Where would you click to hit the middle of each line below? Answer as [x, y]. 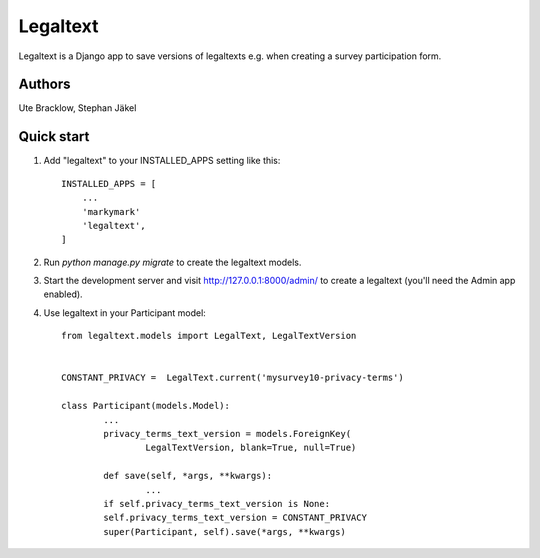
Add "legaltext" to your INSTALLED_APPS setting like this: [162, 161]
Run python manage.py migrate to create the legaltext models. [172, 262]
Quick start [54, 136]
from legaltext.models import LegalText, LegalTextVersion [209, 336]
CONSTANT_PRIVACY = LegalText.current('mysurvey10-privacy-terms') [232, 378]
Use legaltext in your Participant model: [125, 312]
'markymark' [111, 211]
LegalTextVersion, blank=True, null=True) [251, 448]
